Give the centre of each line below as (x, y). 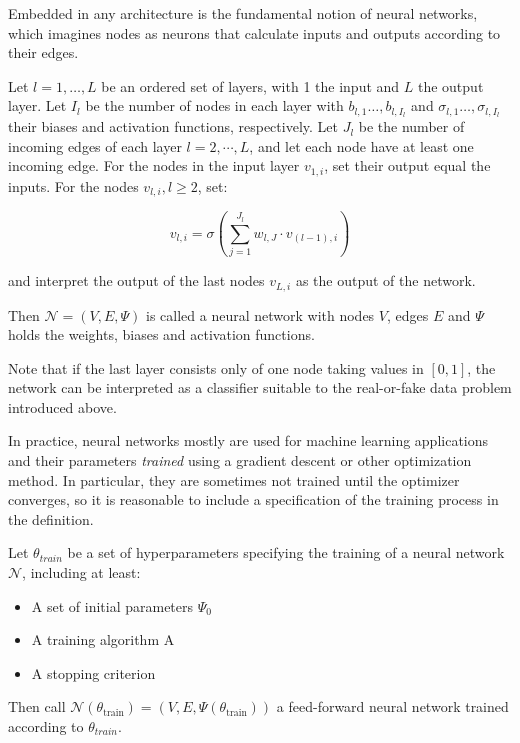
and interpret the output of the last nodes (136, 280)
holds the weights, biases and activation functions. (161, 334)
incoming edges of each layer (95, 145)
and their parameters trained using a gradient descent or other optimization (240, 460)
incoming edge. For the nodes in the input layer (154, 165)
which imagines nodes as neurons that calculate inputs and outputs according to (254, 32)
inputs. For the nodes (73, 185)
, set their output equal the (407, 165)
